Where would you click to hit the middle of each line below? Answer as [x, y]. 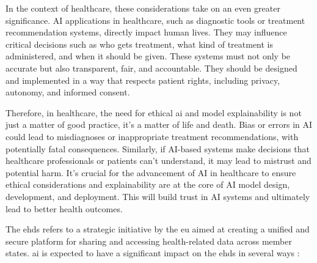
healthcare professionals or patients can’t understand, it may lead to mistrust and [158, 161]
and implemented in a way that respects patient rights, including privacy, [143, 80]
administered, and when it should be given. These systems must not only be [148, 56]
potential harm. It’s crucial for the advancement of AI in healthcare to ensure [151, 172]
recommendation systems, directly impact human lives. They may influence [146, 32]
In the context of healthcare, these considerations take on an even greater [143, 8]
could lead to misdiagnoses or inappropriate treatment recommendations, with [152, 136]
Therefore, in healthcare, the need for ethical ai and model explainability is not [154, 112]
